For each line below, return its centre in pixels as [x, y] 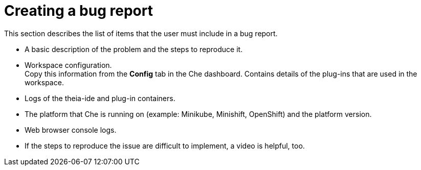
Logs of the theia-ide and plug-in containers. [100, 98]
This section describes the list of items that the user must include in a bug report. [141, 33]
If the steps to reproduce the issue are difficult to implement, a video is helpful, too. [165, 145]
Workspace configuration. [68, 65]
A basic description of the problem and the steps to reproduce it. [134, 49]
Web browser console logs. [71, 130]
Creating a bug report [79, 11]
